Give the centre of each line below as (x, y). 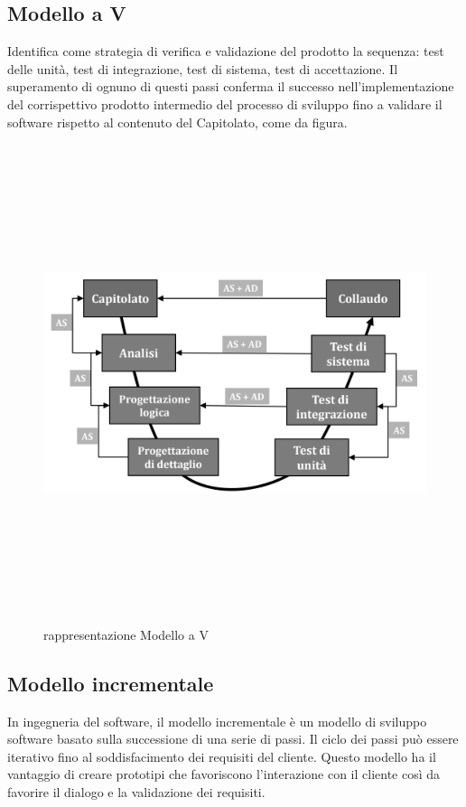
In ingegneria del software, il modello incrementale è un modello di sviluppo (217, 721)
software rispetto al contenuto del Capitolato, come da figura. (177, 122)
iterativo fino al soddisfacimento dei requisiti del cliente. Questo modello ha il (222, 756)
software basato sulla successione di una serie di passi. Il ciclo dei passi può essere (233, 739)
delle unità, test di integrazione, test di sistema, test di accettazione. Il (203, 68)
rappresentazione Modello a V (126, 634)
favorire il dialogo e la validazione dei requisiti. (136, 792)
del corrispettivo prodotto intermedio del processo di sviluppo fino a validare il (225, 103)
